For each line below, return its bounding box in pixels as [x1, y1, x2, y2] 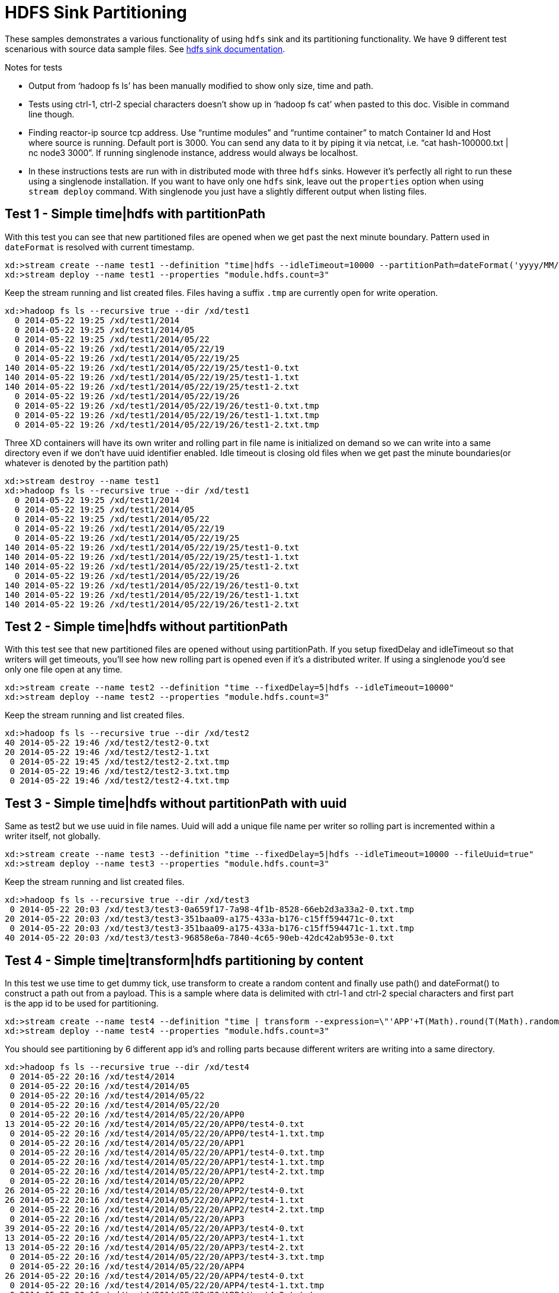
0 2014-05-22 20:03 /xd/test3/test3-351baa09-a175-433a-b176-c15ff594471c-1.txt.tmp [9, 923, 415, 934]
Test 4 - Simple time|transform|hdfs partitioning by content [5, 953, 364, 968]
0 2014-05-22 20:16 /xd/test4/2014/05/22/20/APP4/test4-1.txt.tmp [9, 1281, 325, 1291]
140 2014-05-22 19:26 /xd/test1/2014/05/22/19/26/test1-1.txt [5, 590, 300, 600]
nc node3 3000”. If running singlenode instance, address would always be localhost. [28, 147, 358, 158]
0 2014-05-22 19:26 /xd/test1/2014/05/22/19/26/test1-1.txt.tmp [14, 410, 320, 420]
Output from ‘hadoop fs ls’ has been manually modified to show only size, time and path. [28, 80, 374, 91]
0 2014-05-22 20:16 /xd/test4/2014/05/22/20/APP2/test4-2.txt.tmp [9, 1205, 325, 1215]
